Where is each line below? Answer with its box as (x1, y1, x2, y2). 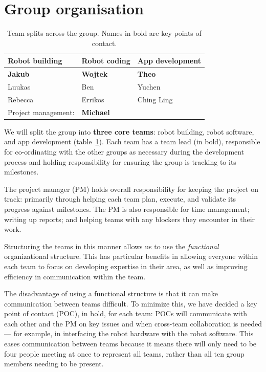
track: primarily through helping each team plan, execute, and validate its (4, 193, 236, 204)
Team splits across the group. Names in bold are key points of (7, 28, 202, 38)
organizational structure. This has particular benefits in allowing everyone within (4, 251, 258, 261)
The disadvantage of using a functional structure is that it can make (4, 288, 218, 299)
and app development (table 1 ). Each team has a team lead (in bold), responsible (4, 136, 260, 147)
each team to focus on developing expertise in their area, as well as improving (4, 260, 248, 271)
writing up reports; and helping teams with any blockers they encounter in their (4, 213, 255, 224)
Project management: (8, 106, 75, 117)
